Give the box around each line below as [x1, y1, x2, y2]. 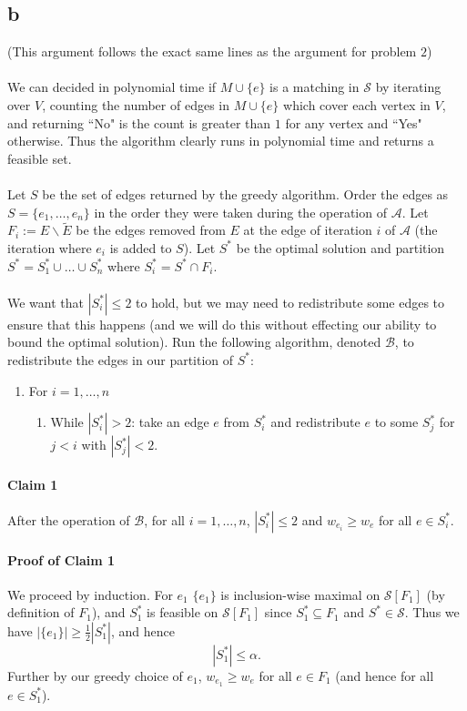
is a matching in [269, 77, 360, 96]
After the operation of [7, 510, 130, 529]
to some [374, 412, 419, 432]
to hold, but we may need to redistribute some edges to [136, 292, 445, 311]
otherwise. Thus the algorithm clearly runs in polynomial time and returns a [7, 131, 434, 150]
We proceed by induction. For [7, 584, 173, 604]
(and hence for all [335, 665, 434, 685]
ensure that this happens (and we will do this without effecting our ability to [7, 314, 437, 333]
